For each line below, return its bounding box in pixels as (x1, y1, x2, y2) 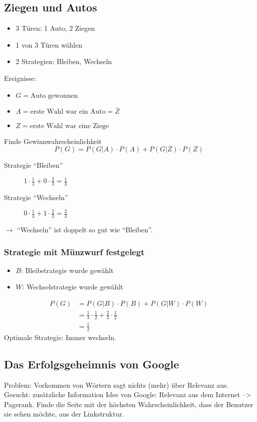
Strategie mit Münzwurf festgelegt (4, 245, 145, 258)
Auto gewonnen (30, 92, 78, 99)
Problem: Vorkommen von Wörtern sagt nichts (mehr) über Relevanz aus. (4, 379, 229, 390)
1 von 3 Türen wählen (15, 39, 82, 50)
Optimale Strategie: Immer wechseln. (4, 332, 117, 342)
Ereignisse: (4, 72, 36, 83)
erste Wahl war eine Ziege (30, 122, 109, 130)
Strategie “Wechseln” (4, 192, 68, 203)
